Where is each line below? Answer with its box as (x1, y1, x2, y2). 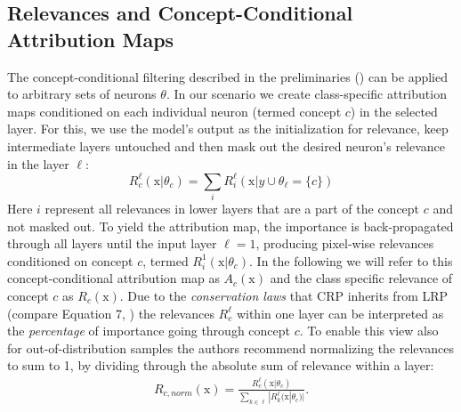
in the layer (7, 154, 69, 173)
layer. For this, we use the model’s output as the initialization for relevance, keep (7, 119, 449, 138)
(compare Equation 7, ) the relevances (7, 303, 214, 322)
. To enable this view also (299, 321, 439, 340)
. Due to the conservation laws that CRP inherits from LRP (119, 286, 449, 304)
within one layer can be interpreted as (236, 303, 444, 322)
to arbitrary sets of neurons (7, 85, 157, 103)
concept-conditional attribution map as (7, 269, 220, 287)
